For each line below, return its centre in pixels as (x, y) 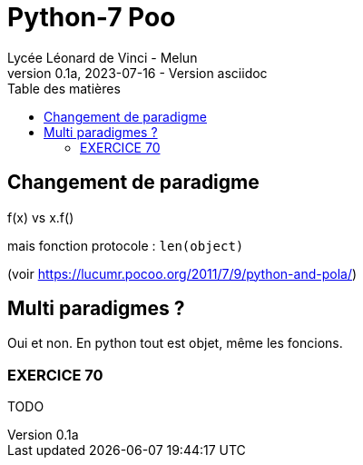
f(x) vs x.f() (41, 217)
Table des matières (64, 88)
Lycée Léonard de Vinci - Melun (103, 57)
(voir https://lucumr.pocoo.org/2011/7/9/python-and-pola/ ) (182, 273)
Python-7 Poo (92, 17)
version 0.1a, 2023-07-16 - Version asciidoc (137, 73)
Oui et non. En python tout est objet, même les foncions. (175, 343)
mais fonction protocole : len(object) (126, 245)
